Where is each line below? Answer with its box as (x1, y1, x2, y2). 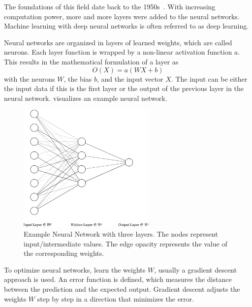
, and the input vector (97, 73, 163, 84)
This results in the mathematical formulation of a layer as (4, 56, 179, 66)
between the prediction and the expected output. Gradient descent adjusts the (4, 283, 240, 294)
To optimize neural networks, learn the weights (4, 264, 146, 275)
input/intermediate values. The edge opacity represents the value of (24, 238, 227, 248)
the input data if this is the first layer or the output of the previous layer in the (4, 83, 244, 93)
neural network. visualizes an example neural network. (4, 92, 167, 103)
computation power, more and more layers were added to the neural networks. (4, 11, 240, 21)
